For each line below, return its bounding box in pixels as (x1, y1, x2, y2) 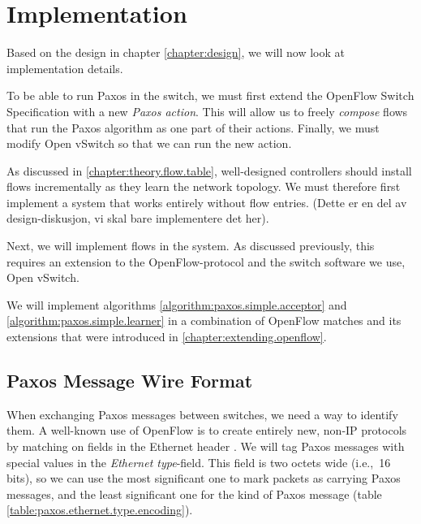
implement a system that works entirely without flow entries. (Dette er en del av (6, 193, 407, 210)
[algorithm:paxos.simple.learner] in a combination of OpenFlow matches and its (6, 312, 402, 329)
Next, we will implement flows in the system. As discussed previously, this (6, 237, 375, 254)
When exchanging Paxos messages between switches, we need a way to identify (6, 405, 398, 422)
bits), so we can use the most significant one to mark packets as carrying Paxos (6, 470, 401, 487)
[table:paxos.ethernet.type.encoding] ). (6, 501, 193, 518)
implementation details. (6, 59, 123, 76)
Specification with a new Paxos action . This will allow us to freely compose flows (6, 102, 408, 119)
